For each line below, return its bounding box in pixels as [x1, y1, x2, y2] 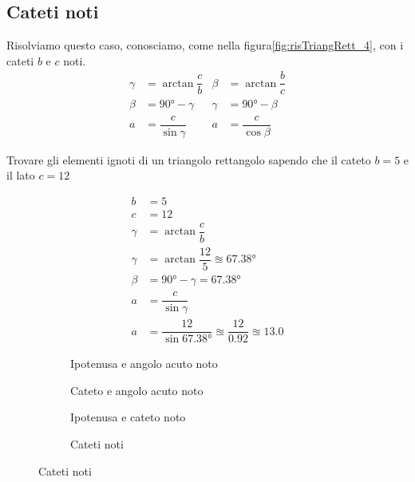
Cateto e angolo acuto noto [70, 381, 204, 398]
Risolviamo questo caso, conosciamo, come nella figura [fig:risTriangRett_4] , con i [6, 37, 404, 53]
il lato [6, 167, 35, 184]
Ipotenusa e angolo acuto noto [70, 355, 218, 372]
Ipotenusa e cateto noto [70, 409, 186, 425]
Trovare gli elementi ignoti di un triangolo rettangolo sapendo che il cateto [6, 151, 371, 168]
